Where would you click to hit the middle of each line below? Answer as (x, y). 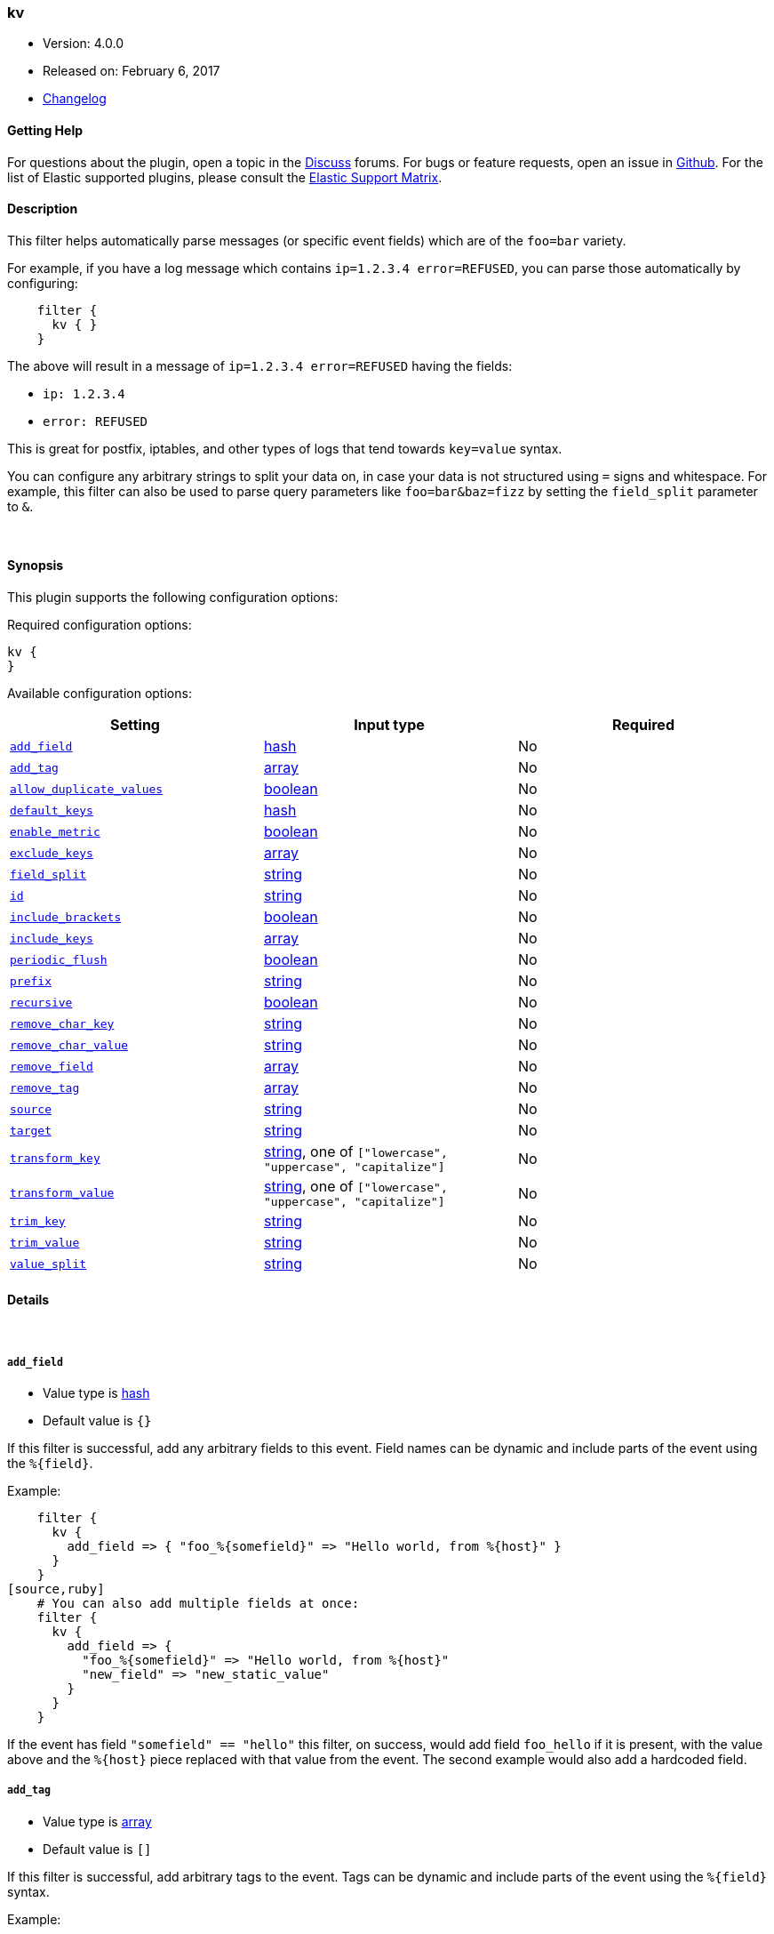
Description (43, 209)
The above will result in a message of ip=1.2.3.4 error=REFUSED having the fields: (260, 365)
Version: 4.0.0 (84, 44)
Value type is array (97, 1821)
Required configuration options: (100, 625)
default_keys (52, 810)
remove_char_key (62, 1023)
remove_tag (45, 1087)
